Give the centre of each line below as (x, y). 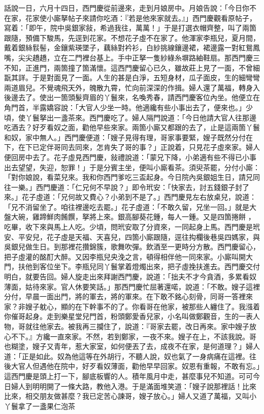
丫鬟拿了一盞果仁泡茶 (40, 406)
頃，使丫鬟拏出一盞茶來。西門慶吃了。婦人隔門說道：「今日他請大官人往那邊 (130, 117)
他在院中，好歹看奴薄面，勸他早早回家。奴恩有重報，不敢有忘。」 (153, 366)
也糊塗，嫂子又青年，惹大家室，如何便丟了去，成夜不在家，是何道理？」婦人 (132, 346)
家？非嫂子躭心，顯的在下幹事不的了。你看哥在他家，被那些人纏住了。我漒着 (132, 306)
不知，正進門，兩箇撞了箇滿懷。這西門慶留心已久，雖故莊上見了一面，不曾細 (132, 67)
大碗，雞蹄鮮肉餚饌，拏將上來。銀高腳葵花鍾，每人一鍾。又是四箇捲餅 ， (133, 217)
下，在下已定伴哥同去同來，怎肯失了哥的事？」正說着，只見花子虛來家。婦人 (132, 147)
